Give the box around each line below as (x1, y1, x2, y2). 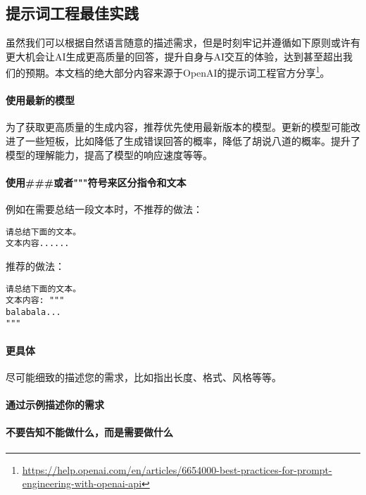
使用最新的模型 (6, 93, 75, 108)
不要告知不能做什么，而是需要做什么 (6, 425, 173, 439)
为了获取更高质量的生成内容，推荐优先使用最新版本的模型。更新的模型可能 (6, 120, 351, 134)
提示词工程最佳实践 (6, 2, 139, 24)
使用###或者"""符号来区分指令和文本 (6, 174, 187, 189)
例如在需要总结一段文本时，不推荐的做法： (6, 202, 203, 217)
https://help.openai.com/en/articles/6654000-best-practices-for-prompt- (22, 462, 332, 477)
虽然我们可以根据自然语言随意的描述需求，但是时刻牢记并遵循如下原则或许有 (6, 35, 360, 50)
